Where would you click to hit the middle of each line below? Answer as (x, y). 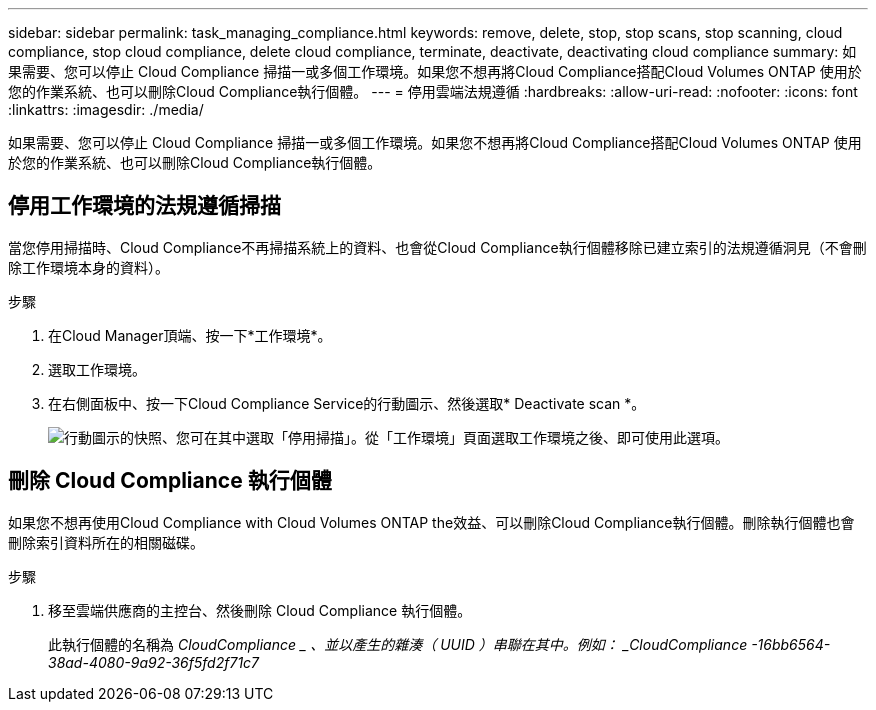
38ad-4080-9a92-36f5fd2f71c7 (154, 662)
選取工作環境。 (97, 369)
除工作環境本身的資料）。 (88, 267)
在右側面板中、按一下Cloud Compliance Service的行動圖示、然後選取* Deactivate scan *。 (347, 403)
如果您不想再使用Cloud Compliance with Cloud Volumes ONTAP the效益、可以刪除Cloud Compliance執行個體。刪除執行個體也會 (431, 522)
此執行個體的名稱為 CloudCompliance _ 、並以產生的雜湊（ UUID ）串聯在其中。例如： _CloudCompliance (398, 644)
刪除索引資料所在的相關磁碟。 (106, 542)
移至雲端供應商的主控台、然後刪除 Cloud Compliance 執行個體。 (260, 610)
